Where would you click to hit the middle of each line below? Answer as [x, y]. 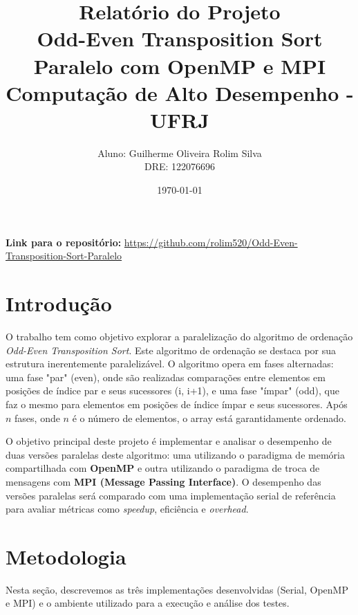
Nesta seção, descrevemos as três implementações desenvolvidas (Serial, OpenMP [177, 589]
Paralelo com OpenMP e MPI [180, 65]
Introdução [59, 303]
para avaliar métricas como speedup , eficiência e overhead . [127, 509]
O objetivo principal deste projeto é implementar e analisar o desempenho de [169, 441]
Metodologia [66, 556]
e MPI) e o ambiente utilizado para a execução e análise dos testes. [148, 603]
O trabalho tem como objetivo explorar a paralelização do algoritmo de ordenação [179, 336]
